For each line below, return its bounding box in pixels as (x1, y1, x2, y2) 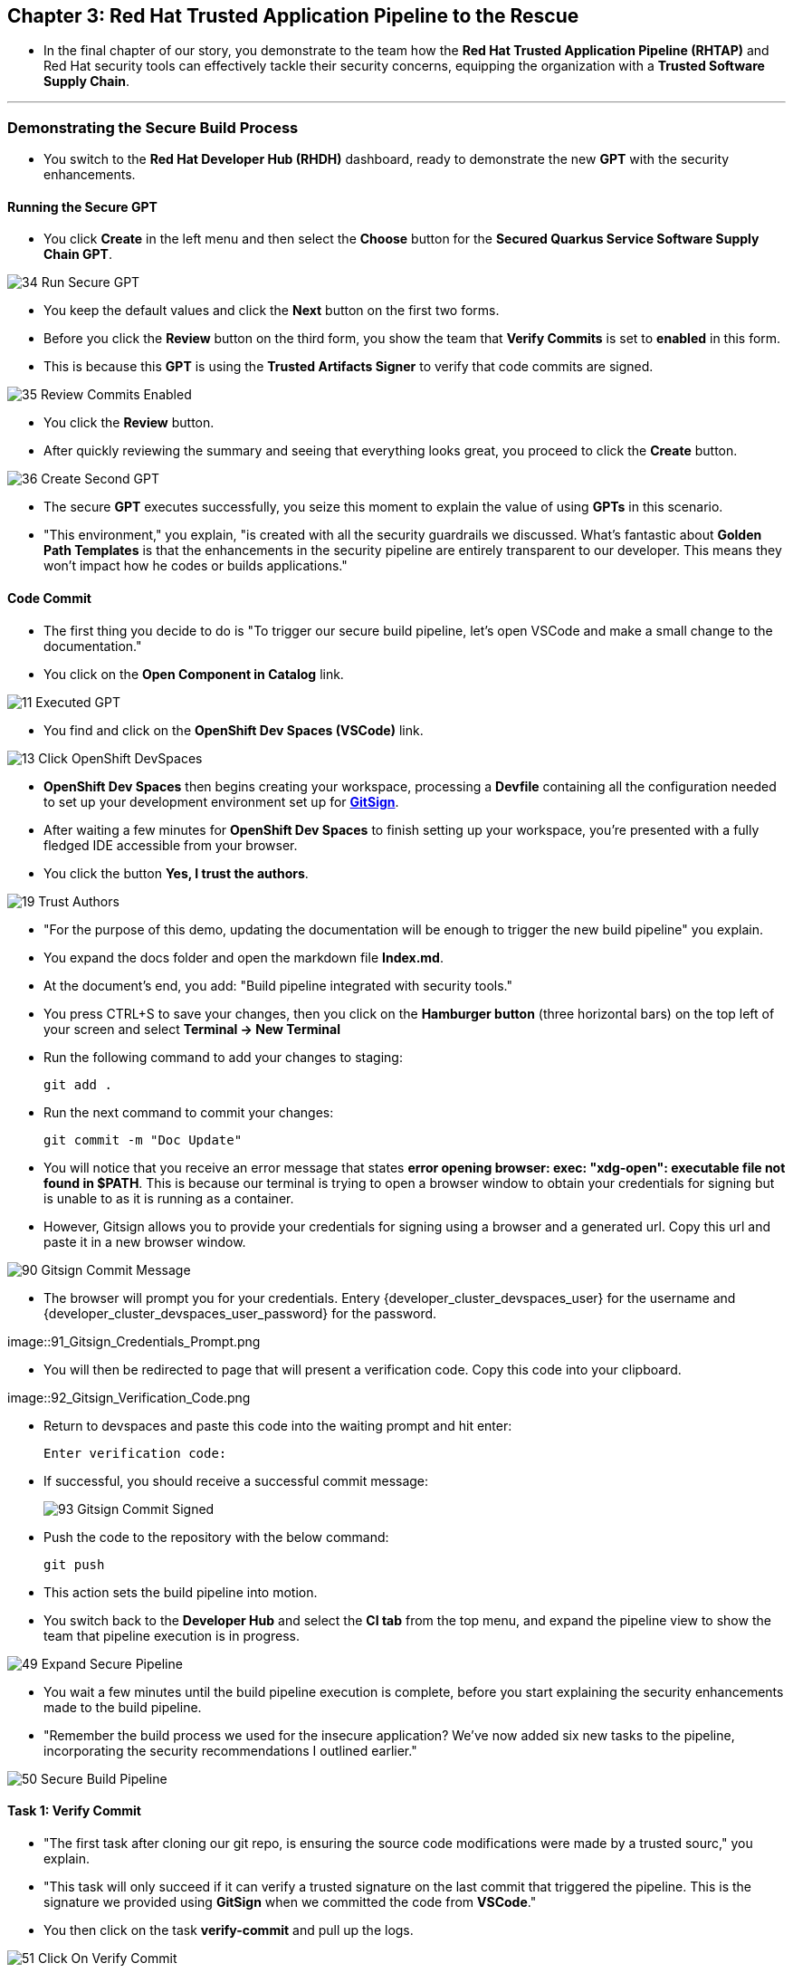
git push (43, 1556, 105, 1572)
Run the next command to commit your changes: (43, 1104, 334, 1120)
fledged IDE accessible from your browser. (43, 837, 298, 853)
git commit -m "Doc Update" (43, 1132, 243, 1147)
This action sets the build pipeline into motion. (43, 1584, 318, 1600)
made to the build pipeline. (43, 1699, 202, 1715)
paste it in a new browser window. (43, 1233, 246, 1250)
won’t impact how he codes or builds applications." (43, 558, 348, 574)
